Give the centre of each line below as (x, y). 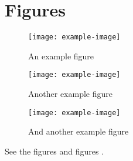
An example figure (61, 56)
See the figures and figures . (54, 151)
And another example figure (79, 131)
